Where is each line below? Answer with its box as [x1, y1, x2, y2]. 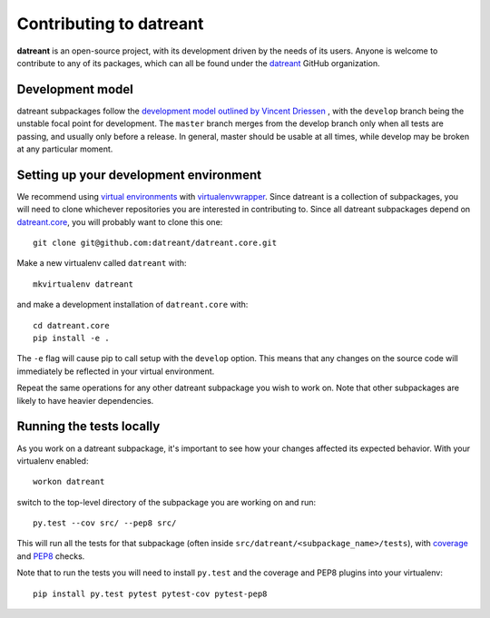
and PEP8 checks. [16, 550, 85, 562]
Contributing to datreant [16, 14, 204, 34]
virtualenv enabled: [16, 455, 89, 466]
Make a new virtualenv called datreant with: [16, 258, 187, 269]
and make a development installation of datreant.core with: [16, 299, 249, 310]
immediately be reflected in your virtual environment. [16, 366, 215, 377]
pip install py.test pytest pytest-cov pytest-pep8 [33, 588, 268, 599]
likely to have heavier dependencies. [16, 395, 154, 406]
